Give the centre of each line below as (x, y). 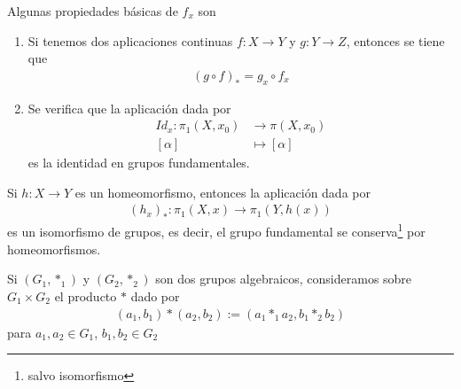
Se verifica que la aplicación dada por (129, 108)
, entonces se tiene (395, 40)
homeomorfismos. (54, 249)
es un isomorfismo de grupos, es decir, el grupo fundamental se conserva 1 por (216, 230)
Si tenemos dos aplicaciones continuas (130, 40)
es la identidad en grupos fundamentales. (139, 163)
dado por (155, 296)
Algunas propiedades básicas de (93, 11)
